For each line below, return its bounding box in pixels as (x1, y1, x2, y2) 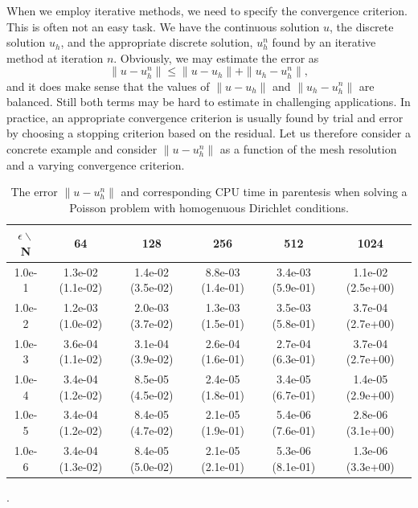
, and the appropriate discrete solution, (60, 34, 253, 51)
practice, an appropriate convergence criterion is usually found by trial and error (6, 109, 404, 125)
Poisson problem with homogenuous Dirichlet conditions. (69, 199, 349, 215)
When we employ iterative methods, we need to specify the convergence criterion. (6, 2, 408, 18)
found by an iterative (272, 34, 376, 51)
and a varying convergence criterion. (6, 156, 185, 173)
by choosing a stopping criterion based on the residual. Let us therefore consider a (6, 125, 411, 141)
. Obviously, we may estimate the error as (113, 49, 319, 66)
